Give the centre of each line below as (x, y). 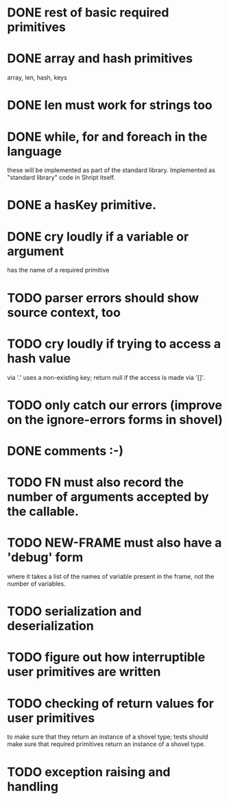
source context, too (64, 312)
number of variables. (37, 584)
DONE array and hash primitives (100, 59)
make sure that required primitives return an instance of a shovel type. (106, 744)
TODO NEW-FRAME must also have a (114, 543)
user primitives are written (84, 672)
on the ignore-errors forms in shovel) (115, 419)
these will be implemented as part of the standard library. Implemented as (111, 170)
